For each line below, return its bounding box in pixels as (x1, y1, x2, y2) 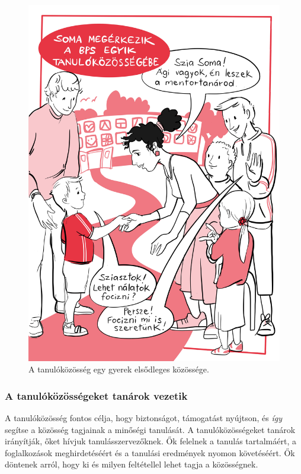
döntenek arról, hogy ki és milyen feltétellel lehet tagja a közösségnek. (5, 458, 258, 470)
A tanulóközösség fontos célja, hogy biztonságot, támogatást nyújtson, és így (5, 412, 283, 424)
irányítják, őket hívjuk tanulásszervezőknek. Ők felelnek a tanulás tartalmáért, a (5, 435, 296, 447)
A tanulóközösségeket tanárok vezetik (5, 388, 188, 403)
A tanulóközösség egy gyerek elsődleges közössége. (28, 363, 209, 375)
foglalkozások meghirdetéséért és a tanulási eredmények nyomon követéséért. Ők (5, 446, 295, 459)
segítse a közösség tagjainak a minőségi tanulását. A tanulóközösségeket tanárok (5, 423, 296, 435)
